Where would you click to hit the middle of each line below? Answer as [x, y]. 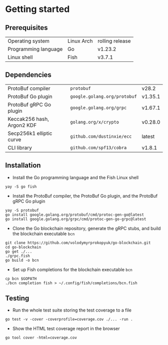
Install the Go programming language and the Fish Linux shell [75, 177]
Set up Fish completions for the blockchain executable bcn [72, 269]
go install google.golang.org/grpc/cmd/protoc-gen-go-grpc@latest [76, 219]
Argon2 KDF [22, 125]
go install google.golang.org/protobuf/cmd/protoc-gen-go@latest [74, 215]
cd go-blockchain [23, 247]
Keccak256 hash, [28, 119]
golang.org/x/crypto [94, 122]
